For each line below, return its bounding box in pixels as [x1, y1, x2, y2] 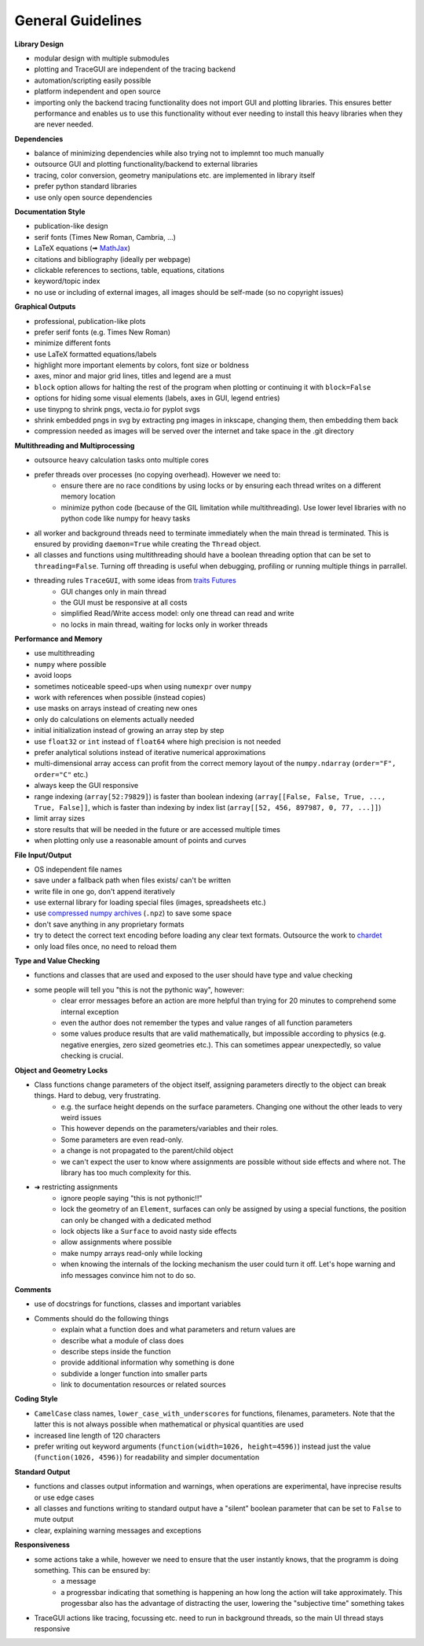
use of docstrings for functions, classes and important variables [34, 1299, 241, 1309]
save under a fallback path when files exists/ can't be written [34, 875, 232, 885]
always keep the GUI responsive [34, 781, 139, 790]
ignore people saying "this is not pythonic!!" [60, 1193, 203, 1202]
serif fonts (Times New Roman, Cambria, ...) [34, 232, 177, 241]
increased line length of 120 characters [34, 1431, 161, 1440]
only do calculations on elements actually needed [34, 714, 195, 724]
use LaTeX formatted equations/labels [34, 349, 157, 359]
